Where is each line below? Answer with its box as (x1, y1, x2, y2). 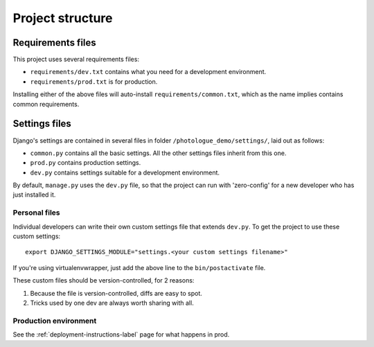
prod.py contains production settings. (30, 159, 141, 167)
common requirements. (12, 100, 80, 108)
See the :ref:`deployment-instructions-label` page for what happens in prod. (12, 330, 230, 339)
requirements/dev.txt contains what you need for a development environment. (30, 68, 267, 76)
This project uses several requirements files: (12, 55, 140, 64)
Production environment (12, 316, 97, 326)
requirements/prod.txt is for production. (30, 77, 158, 86)
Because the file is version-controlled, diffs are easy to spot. (30, 289, 202, 297)
